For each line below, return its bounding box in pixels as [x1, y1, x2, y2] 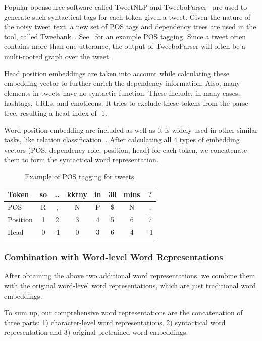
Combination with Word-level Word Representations [4, 251, 223, 263]
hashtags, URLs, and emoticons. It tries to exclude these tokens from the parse [4, 98, 248, 108]
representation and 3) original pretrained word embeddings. [4, 327, 188, 337]
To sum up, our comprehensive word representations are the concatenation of [4, 307, 243, 318]
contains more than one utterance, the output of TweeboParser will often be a [4, 41, 246, 52]
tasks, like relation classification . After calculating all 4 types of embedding [4, 134, 240, 145]
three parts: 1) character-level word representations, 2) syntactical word [4, 317, 226, 327]
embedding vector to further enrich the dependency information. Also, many [4, 78, 240, 88]
